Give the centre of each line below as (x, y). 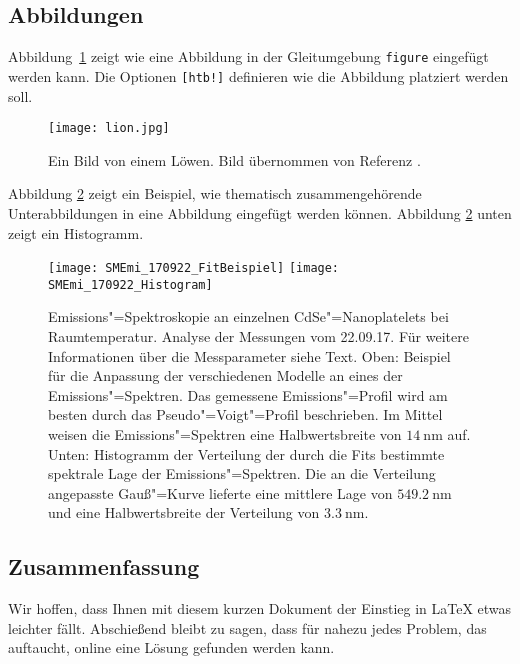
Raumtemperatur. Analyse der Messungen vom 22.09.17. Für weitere (258, 336)
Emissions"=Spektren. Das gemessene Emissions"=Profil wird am (248, 394)
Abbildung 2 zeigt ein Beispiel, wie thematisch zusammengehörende (215, 193)
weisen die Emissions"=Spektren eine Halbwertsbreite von (225, 434)
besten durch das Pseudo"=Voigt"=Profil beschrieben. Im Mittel (245, 414)
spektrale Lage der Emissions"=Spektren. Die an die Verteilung (242, 473)
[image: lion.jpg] (109, 128)
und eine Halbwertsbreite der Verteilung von (184, 512)
